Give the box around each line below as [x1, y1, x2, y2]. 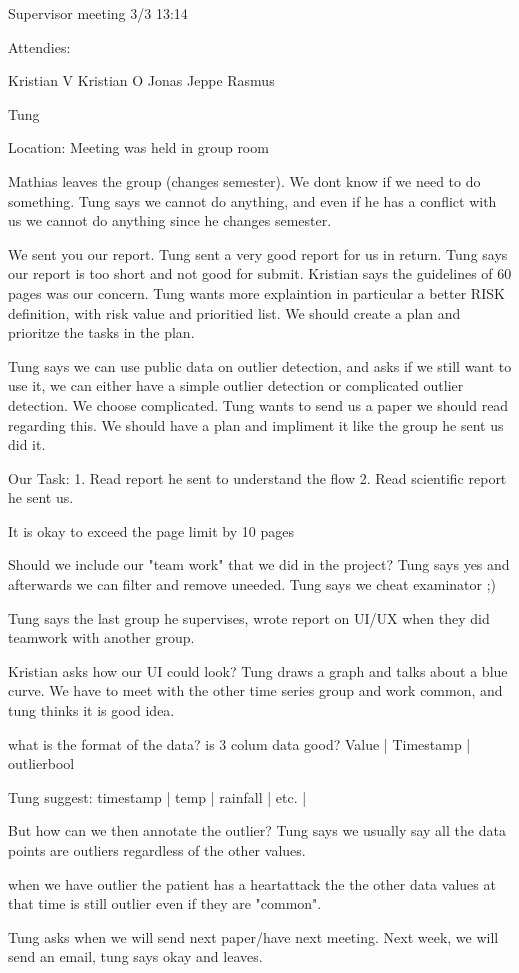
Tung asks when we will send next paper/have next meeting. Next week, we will [8, 926, 499, 947]
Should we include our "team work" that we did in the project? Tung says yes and [8, 554, 510, 575]
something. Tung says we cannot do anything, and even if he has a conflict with [8, 190, 497, 211]
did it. [8, 434, 46, 455]
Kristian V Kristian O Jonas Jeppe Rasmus [8, 70, 275, 91]
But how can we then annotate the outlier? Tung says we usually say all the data [8, 820, 506, 841]
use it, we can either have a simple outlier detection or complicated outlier [8, 375, 464, 396]
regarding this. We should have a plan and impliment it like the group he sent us [8, 414, 504, 435]
